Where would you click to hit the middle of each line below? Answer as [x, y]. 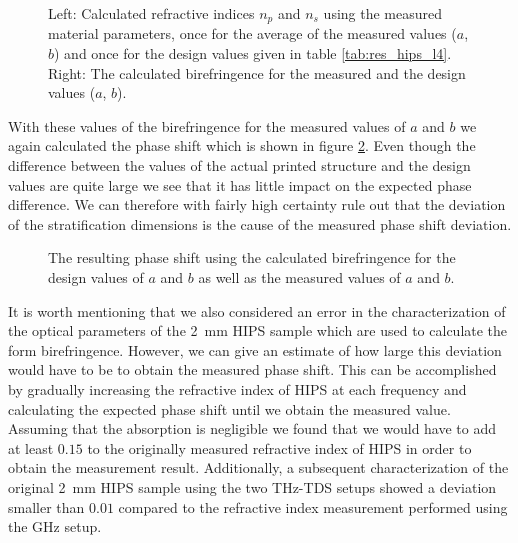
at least [31, 447]
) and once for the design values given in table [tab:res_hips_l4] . [253, 53]
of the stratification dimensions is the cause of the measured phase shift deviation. [260, 223]
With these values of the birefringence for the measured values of [207, 125]
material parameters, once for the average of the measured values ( [252, 33]
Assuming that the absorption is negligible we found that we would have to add [252, 428]
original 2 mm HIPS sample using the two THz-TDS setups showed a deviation [252, 486]
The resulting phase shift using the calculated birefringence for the [252, 257]
